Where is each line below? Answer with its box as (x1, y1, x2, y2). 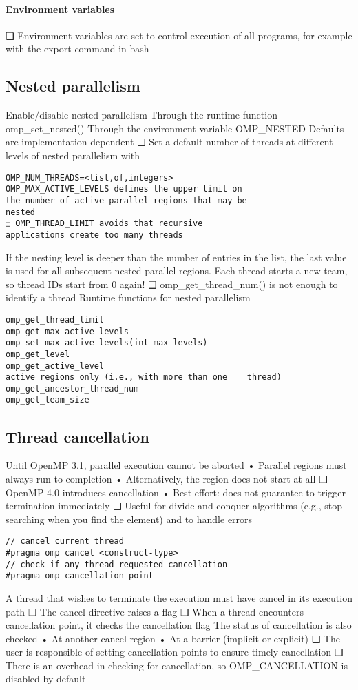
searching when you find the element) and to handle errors (6, 511, 253, 526)
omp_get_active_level (6, 361, 105, 371)
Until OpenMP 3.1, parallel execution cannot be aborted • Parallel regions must (6, 458, 347, 472)
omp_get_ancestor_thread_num (6, 383, 139, 394)
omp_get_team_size (6, 395, 89, 405)
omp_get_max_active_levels (6, 326, 129, 336)
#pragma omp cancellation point (6, 571, 154, 581)
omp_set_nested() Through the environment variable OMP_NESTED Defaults (6, 121, 344, 135)
